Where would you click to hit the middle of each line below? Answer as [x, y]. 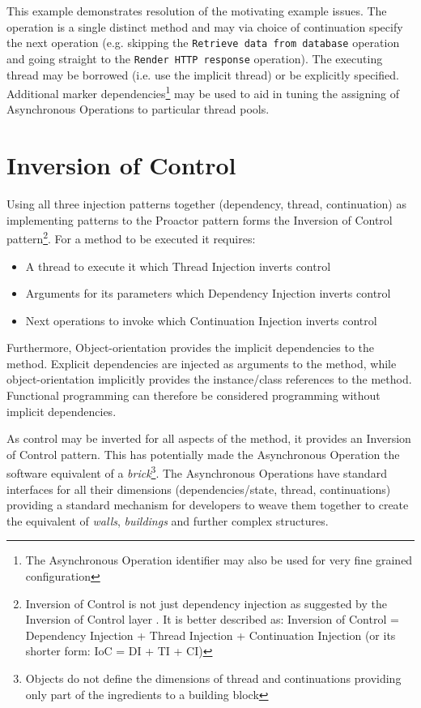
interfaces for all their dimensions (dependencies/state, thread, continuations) [199, 489]
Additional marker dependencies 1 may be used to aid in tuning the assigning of [203, 92]
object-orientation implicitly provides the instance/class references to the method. [209, 379]
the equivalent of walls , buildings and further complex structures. [168, 520]
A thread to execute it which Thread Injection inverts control [178, 266]
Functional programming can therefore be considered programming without [193, 395]
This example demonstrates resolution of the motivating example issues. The [197, 11]
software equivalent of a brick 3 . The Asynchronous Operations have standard [197, 472]
